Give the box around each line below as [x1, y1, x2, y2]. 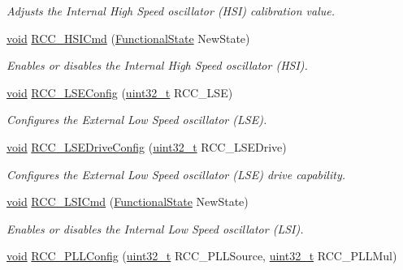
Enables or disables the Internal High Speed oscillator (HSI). [6, 57, 308, 74]
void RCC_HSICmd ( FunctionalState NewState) [6, 29, 250, 46]
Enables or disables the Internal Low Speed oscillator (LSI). [6, 220, 304, 237]
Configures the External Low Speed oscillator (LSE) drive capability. [6, 165, 345, 182]
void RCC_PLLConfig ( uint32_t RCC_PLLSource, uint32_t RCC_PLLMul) [6, 247, 397, 264]
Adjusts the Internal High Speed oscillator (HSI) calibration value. [6, 2, 335, 19]
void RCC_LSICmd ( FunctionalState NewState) [6, 193, 249, 210]
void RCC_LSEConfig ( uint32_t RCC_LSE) [6, 84, 233, 101]
